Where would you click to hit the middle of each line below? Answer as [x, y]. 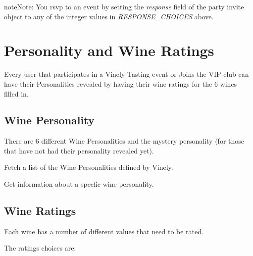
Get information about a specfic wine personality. [79, 184]
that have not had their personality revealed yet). [79, 150]
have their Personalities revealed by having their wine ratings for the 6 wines [121, 83]
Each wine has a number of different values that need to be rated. [104, 231]
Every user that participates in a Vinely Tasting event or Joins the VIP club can [126, 74]
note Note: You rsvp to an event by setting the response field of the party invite [124, 6]
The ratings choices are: [40, 248]
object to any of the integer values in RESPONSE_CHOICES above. [109, 16]
